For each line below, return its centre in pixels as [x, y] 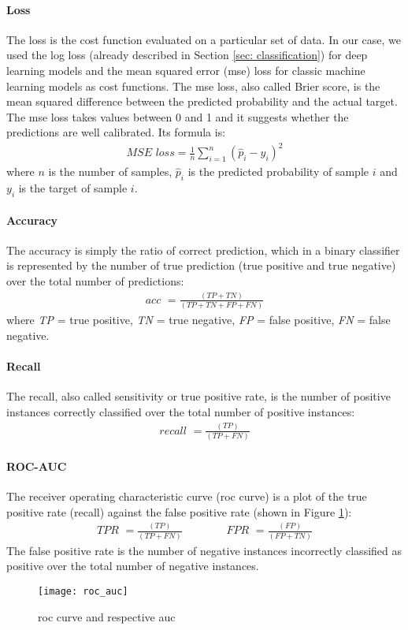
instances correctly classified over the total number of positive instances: [181, 411]
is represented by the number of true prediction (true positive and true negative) [201, 265]
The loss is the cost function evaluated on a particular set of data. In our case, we [204, 39]
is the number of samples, [110, 171]
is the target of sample [73, 188]
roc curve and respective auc [107, 616]
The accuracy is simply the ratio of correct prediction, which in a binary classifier [203, 250]
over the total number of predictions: [95, 281]
